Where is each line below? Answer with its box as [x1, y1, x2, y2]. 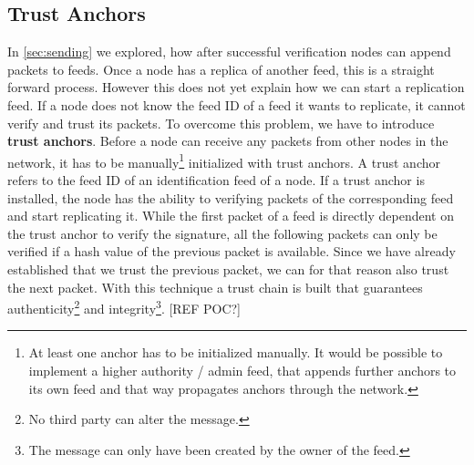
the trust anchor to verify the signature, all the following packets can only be [7, 223, 438, 243]
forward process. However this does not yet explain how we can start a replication [7, 77, 465, 97]
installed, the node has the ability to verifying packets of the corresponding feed [7, 188, 454, 207]
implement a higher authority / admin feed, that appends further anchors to [28, 361, 457, 380]
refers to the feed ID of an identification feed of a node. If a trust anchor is [7, 170, 425, 190]
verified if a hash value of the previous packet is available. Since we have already [7, 242, 456, 261]
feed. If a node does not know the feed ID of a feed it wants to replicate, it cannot [7, 95, 466, 114]
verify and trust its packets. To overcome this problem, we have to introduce [7, 113, 435, 132]
